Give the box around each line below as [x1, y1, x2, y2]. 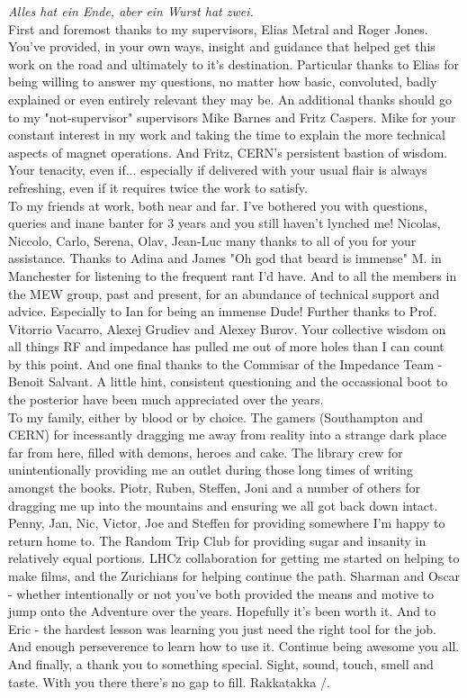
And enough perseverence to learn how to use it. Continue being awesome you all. [8, 637, 460, 656]
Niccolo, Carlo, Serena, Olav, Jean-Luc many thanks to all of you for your [8, 231, 417, 249]
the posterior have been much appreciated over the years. [8, 390, 324, 409]
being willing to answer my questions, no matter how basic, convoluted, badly [8, 72, 437, 91]
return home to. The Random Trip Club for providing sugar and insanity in [8, 530, 427, 549]
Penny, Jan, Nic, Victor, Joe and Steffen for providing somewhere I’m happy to [8, 513, 445, 532]
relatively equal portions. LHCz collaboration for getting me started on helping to [8, 548, 460, 567]
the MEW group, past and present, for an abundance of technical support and [8, 284, 440, 303]
